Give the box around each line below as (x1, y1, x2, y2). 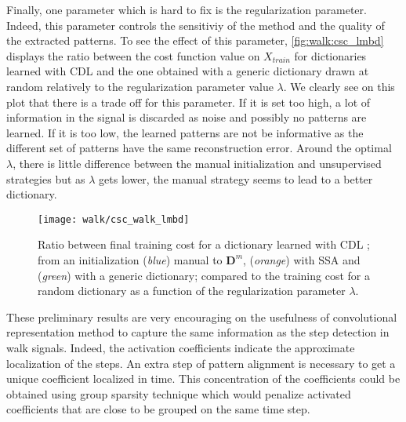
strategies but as (6, 170, 85, 187)
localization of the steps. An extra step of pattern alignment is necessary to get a (6, 355, 396, 371)
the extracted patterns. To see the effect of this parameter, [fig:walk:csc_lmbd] (6, 32, 384, 49)
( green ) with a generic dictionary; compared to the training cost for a (38, 267, 370, 283)
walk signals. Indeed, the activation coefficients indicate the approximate (6, 339, 355, 355)
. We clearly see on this (283, 78, 395, 94)
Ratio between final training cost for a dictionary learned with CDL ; (38, 236, 370, 253)
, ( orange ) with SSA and (243, 251, 361, 267)
